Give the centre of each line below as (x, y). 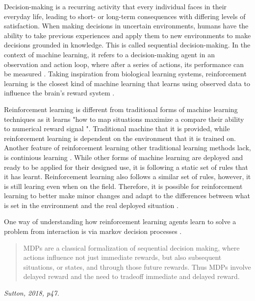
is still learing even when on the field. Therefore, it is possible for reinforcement (123, 186)
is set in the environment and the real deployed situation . (91, 205)
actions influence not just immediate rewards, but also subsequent (122, 257)
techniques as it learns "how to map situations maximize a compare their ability (124, 119)
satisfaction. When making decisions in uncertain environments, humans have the (126, 26)
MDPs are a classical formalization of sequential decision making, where (131, 247)
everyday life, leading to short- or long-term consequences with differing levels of (125, 16)
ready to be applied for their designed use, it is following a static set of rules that (126, 167)
